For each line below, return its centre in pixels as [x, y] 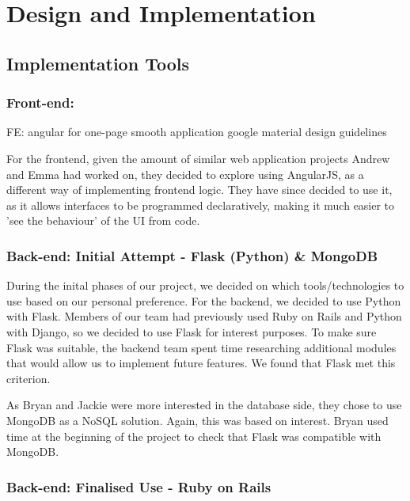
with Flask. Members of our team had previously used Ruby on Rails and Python [204, 316]
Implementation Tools [98, 63]
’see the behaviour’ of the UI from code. [103, 220]
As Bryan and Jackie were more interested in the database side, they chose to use [204, 405]
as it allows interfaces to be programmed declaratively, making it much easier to [201, 205]
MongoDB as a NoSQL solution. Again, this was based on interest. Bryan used [197, 420]
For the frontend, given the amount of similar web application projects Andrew [198, 158]
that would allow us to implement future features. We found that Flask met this [201, 363]
